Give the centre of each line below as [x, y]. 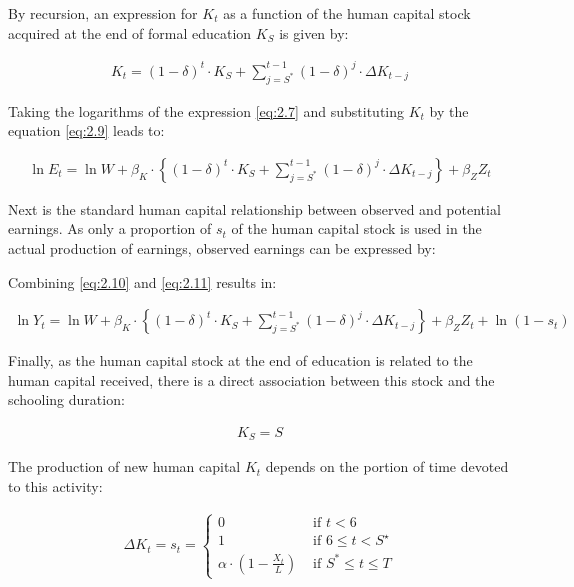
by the [449, 110]
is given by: [314, 32]
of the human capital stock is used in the [356, 228]
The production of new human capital [124, 466]
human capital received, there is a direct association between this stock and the [251, 379]
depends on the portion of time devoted [387, 466]
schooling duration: [66, 399]
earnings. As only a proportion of [110, 228]
